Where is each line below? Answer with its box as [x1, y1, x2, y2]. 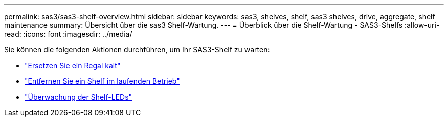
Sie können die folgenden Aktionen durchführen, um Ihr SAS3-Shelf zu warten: [4, 45, 270, 54]
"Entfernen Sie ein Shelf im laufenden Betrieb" [25, 77, 180, 85]
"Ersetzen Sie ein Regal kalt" [25, 61, 121, 70]
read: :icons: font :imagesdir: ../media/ [4, 29, 132, 38]
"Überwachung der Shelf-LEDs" [25, 93, 132, 101]
